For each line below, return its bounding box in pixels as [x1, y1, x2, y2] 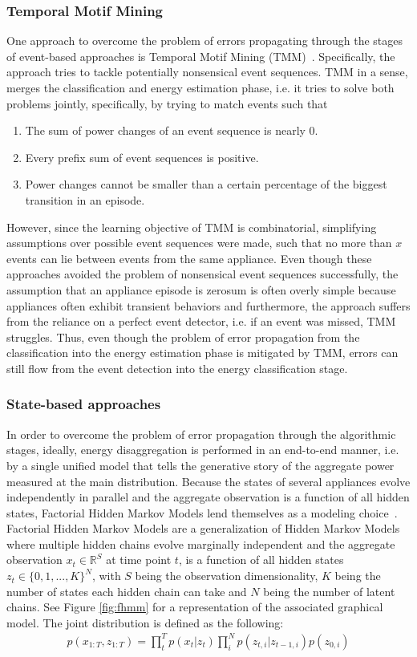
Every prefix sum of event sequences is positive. [25, 148, 259, 165]
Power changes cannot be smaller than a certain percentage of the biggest [25, 176, 387, 193]
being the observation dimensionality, [135, 567, 318, 584]
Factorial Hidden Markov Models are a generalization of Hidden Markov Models [6, 520, 400, 537]
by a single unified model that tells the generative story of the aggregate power [6, 456, 395, 473]
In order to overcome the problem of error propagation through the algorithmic [6, 425, 396, 442]
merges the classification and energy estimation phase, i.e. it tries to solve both [6, 79, 395, 95]
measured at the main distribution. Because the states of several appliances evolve [6, 472, 411, 489]
